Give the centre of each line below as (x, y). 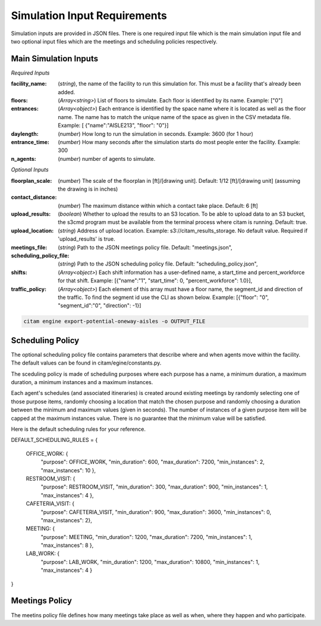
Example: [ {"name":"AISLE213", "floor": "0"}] (113, 126)
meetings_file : (29, 247)
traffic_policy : (29, 289)
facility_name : (29, 84)
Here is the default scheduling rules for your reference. (78, 429)
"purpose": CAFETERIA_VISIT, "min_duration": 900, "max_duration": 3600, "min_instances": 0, (156, 512)
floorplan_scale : (32, 180)
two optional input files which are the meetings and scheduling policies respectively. (114, 41)
